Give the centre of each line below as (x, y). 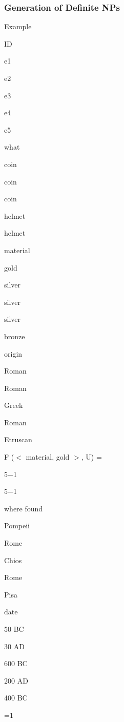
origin (13, 353)
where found (24, 508)
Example (18, 26)
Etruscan (18, 439)
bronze (15, 336)
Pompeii (17, 525)
